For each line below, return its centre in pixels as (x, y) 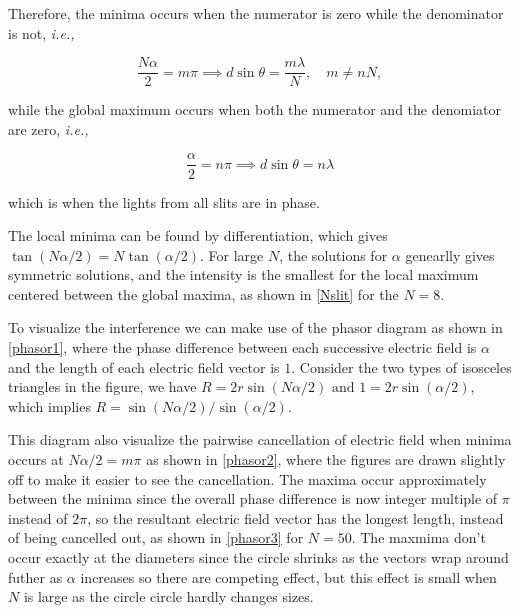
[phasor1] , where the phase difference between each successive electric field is (242, 347)
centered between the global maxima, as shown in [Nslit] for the (203, 293)
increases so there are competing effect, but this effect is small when (288, 576)
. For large (232, 254)
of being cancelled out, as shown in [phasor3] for (156, 537)
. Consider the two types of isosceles (401, 366)
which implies (49, 405)
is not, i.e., (41, 32)
